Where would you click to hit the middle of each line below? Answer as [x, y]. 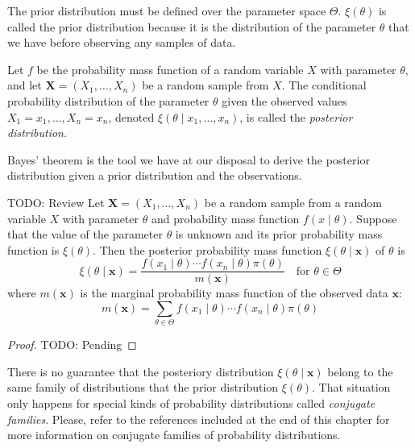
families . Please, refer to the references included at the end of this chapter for [199, 419]
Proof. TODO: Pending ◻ [72, 344]
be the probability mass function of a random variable [170, 69]
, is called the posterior [296, 116]
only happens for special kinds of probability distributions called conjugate [191, 403]
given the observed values [284, 100]
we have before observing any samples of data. [122, 42]
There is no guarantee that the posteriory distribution [141, 371]
